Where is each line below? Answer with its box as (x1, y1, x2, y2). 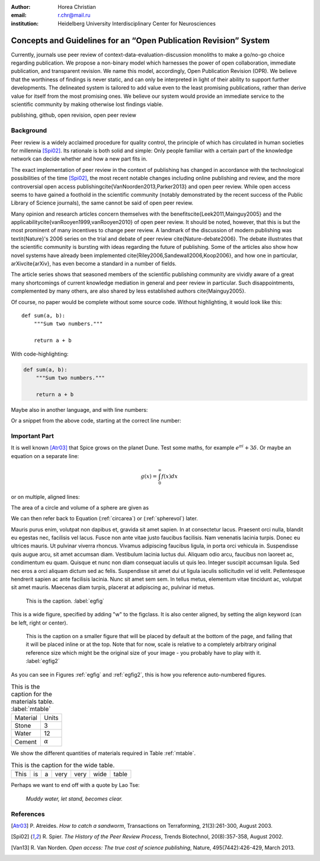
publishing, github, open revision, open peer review (11, 111, 136, 119)
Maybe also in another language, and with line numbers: (11, 406, 148, 413)
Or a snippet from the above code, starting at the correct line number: (11, 417, 181, 424)
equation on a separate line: (11, 452, 79, 459)
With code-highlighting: (11, 350, 69, 357)
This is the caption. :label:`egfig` (25, 597, 105, 604)
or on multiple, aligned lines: (11, 493, 80, 500)
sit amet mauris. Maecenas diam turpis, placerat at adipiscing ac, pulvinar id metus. (11, 584, 215, 591)
